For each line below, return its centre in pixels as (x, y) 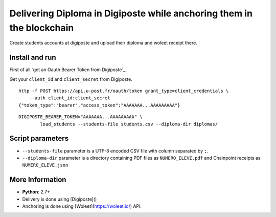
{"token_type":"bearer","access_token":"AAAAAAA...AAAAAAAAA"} (99, 105)
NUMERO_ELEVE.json (45, 165)
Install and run (33, 58)
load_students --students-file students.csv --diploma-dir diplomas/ (129, 124)
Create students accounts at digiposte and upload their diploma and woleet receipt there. (103, 43)
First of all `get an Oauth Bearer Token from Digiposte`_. (68, 70)
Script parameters (39, 138)
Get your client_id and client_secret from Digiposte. (71, 79)
